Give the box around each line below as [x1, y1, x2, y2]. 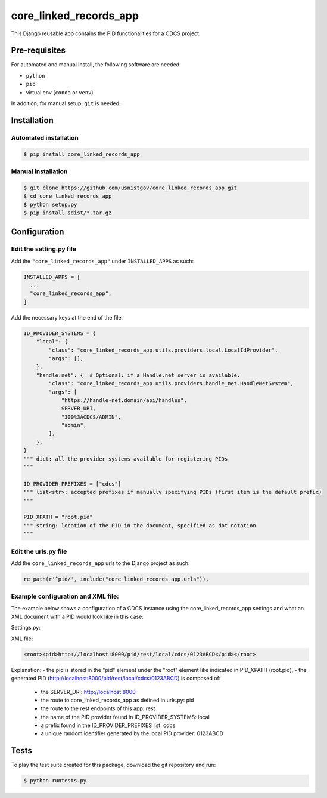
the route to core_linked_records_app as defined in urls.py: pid [41, 696, 194, 704]
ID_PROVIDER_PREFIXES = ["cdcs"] [23, 480, 122, 487]
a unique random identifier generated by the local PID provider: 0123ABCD [41, 730, 223, 737]
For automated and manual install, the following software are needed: [11, 61, 181, 68]
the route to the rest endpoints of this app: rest [41, 705, 155, 712]
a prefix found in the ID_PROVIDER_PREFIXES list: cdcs [41, 722, 176, 729]
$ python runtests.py [23, 777, 87, 784]
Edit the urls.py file [11, 547, 67, 555]
